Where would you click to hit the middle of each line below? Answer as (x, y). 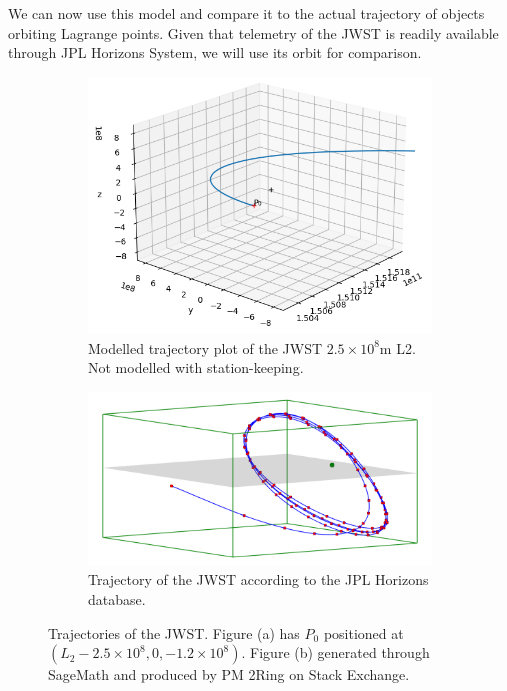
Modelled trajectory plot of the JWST (205, 347)
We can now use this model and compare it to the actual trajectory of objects (246, 13)
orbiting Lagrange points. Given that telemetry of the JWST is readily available (253, 32)
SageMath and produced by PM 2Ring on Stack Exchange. (229, 674)
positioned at (363, 632)
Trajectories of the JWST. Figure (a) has (174, 632)
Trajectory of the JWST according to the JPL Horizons (258, 579)
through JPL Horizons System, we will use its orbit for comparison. (215, 52)
